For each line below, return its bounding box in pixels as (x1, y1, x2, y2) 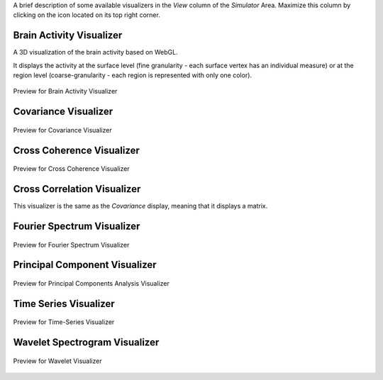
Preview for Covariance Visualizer (13, 125, 113, 134)
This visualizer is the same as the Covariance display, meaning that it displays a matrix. (13, 202, 268, 211)
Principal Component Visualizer (13, 259, 157, 271)
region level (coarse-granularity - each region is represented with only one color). (13, 71, 252, 79)
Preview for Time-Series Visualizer (13, 318, 115, 326)
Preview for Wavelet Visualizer (13, 357, 102, 365)
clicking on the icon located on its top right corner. (13, 11, 161, 19)
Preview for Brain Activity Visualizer (13, 87, 118, 96)
